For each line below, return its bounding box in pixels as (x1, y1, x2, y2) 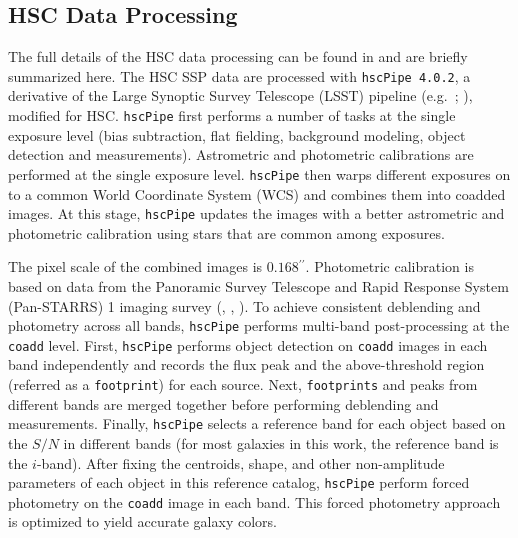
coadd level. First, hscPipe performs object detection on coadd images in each (8, 334, 488, 355)
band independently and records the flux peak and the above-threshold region (8, 354, 485, 375)
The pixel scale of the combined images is (8, 256, 263, 277)
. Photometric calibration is (305, 256, 474, 277)
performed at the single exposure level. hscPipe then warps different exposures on (8, 163, 511, 184)
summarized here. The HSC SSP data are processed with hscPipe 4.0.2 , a (8, 65, 471, 86)
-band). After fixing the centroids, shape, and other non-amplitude (36, 452, 445, 473)
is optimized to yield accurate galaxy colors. (8, 511, 277, 532)
